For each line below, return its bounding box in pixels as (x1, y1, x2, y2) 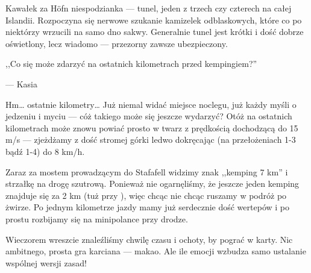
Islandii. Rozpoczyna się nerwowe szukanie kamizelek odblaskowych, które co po (5, 13, 302, 26)
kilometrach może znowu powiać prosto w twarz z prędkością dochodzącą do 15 (5, 121, 298, 134)
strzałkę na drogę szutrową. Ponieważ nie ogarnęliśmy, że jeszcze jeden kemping (5, 177, 300, 190)
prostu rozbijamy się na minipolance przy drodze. (5, 212, 188, 225)
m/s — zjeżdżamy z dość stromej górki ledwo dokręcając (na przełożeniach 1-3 (5, 133, 296, 146)
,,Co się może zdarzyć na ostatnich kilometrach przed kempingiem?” (5, 57, 257, 70)
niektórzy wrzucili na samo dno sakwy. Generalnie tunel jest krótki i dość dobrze (5, 25, 304, 38)
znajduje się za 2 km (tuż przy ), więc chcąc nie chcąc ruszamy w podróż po (5, 189, 287, 201)
